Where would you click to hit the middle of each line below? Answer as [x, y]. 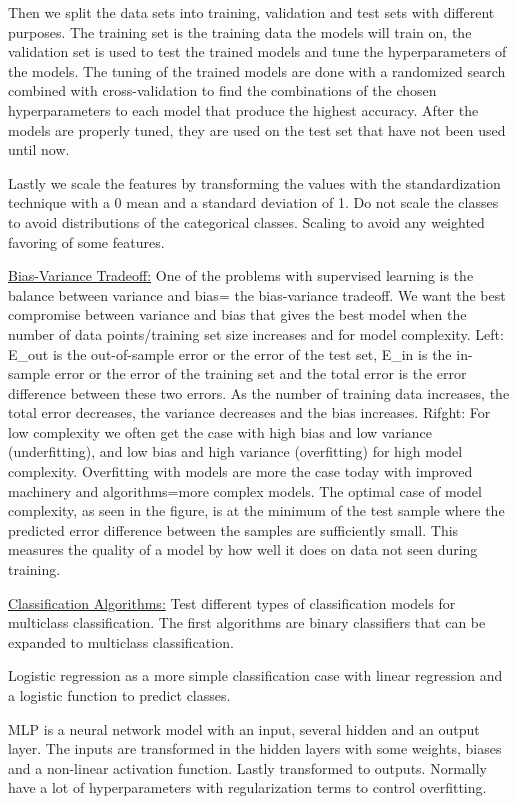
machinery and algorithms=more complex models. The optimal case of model [245, 490]
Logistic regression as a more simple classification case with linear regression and [255, 675]
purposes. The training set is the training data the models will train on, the [240, 31]
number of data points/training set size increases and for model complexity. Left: [256, 333]
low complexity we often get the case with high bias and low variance [220, 431]
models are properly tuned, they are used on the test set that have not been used [257, 129]
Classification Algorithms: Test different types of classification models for [232, 602]
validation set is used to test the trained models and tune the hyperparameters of [257, 51]
